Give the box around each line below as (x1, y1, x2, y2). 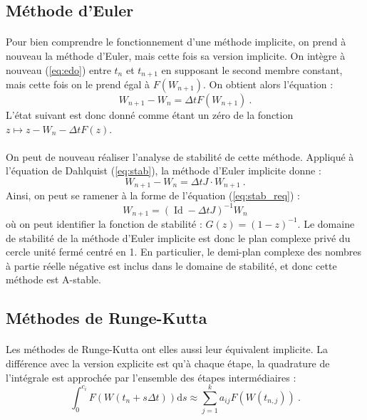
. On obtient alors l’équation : (203, 77, 334, 92)
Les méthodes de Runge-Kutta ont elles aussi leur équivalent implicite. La (6, 342, 329, 357)
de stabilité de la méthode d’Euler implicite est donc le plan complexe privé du (6, 230, 351, 245)
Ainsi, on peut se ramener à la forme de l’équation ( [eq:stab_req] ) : (6, 188, 301, 203)
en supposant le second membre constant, (161, 62, 343, 77)
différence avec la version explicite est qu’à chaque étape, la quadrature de (6, 355, 330, 370)
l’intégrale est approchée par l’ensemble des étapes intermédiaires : (6, 369, 296, 384)
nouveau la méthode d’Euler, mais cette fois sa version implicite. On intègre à (6, 48, 346, 63)
